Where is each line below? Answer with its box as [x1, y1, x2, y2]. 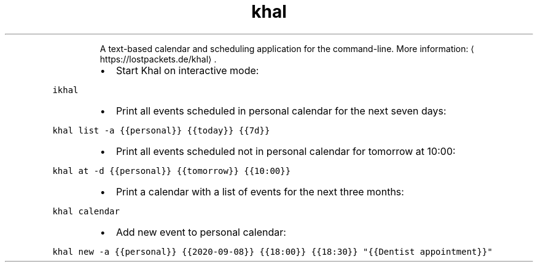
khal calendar [52, 206, 120, 216]
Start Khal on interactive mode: [115, 64, 259, 77]
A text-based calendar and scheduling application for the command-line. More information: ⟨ [99, 43, 474, 54]
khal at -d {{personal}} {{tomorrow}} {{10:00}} [52, 165, 291, 176]
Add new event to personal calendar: [115, 225, 286, 238]
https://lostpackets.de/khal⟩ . [99, 53, 217, 64]
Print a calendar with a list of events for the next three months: [115, 185, 404, 198]
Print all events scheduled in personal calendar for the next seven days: [115, 104, 446, 117]
